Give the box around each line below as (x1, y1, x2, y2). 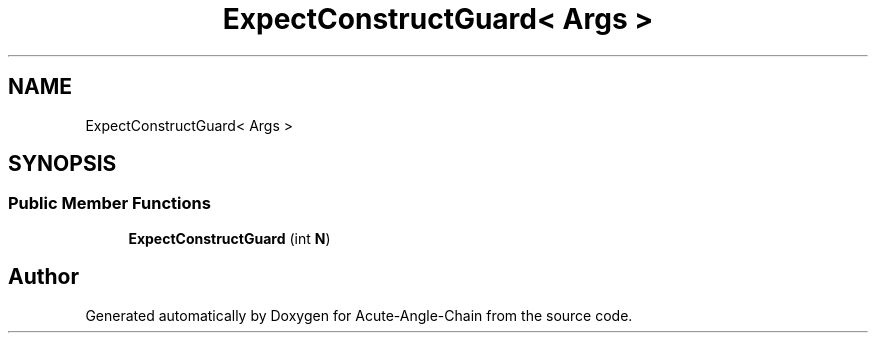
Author (8, 264, 79, 290)
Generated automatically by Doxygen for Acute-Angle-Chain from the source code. (85, 306, 633, 324)
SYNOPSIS (8, 151, 117, 177)
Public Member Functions (8, 193, 211, 214)
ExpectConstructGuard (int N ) (128, 229, 331, 247)
